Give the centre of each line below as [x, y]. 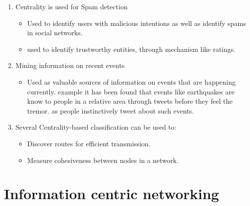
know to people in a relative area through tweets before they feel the [130, 101]
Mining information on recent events [70, 65]
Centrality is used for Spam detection [71, 6]
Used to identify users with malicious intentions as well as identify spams [136, 23]
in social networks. [55, 33]
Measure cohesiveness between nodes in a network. [103, 160]
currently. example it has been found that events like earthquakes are [131, 91]
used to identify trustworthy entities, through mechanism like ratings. [131, 49]
